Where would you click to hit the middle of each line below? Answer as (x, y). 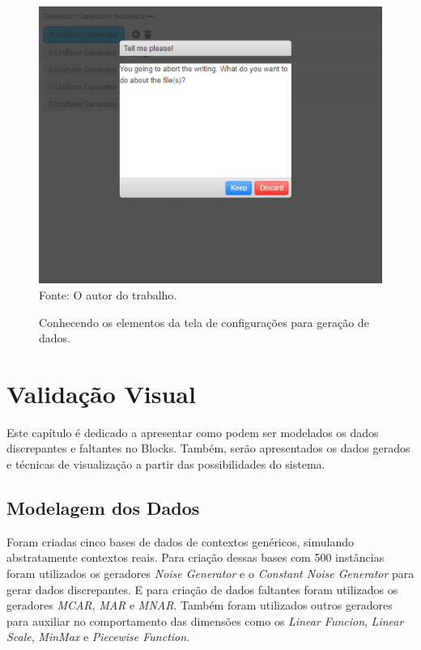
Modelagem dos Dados (103, 508)
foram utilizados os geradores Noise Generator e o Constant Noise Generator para (210, 573)
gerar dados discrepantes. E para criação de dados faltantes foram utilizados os (202, 589)
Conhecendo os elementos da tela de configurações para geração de (204, 322)
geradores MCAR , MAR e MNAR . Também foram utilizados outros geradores (200, 605)
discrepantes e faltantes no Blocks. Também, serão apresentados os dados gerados (208, 448)
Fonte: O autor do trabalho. (108, 294)
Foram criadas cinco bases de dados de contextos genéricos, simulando (180, 541)
